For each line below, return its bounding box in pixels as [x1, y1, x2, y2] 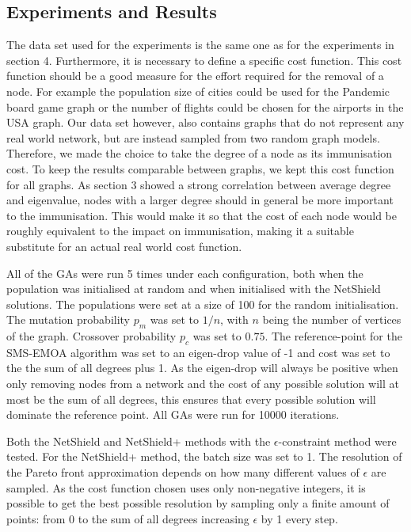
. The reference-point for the [264, 328, 402, 344]
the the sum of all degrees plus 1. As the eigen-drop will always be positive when [6, 359, 398, 376]
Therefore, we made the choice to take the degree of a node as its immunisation [6, 145, 393, 161]
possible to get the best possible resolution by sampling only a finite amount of [6, 495, 390, 511]
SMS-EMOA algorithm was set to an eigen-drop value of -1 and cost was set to [6, 344, 390, 360]
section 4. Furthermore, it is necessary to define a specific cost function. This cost [6, 51, 402, 68]
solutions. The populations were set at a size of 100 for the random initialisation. [6, 295, 399, 312]
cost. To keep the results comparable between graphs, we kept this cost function [6, 160, 394, 177]
